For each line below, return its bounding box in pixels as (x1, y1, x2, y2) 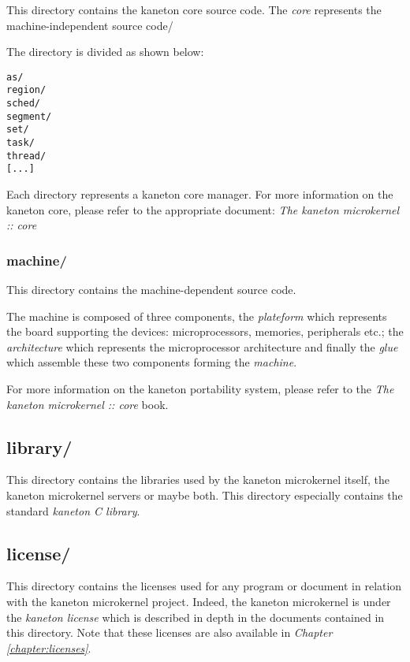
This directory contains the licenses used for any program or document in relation (6, 578, 402, 594)
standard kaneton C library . (6, 502, 140, 519)
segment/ (6, 110, 52, 122)
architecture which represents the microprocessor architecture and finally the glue (6, 338, 398, 355)
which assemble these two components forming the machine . (6, 354, 297, 370)
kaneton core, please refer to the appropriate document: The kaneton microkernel (6, 201, 400, 218)
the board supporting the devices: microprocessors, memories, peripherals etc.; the (6, 323, 404, 340)
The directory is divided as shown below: (6, 43, 204, 60)
